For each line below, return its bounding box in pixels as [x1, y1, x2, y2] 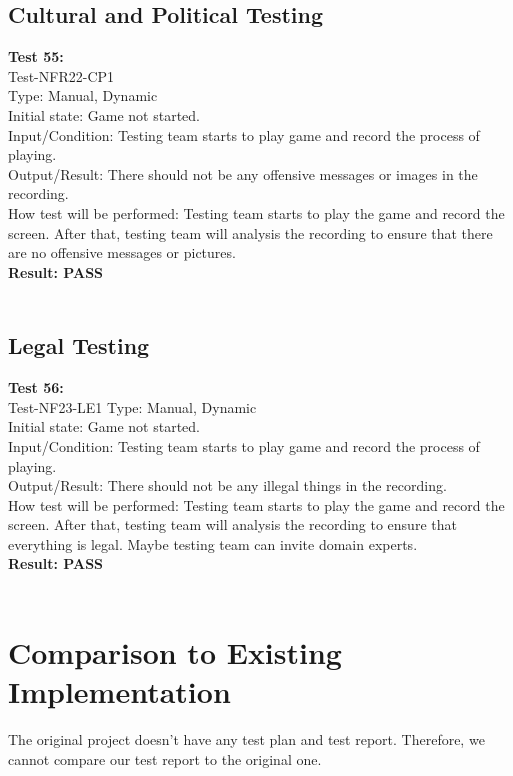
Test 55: [8, 46, 64, 67]
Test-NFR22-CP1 [8, 65, 115, 86]
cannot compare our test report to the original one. [8, 748, 322, 769]
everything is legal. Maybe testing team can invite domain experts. [8, 533, 418, 554]
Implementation [8, 671, 231, 712]
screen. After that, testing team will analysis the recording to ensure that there [8, 222, 493, 243]
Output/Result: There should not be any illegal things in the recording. [8, 475, 447, 496]
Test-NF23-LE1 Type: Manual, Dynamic [8, 396, 257, 417]
